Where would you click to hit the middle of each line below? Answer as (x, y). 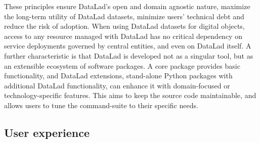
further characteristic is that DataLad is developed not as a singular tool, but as (129, 55)
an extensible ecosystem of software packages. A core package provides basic (122, 65)
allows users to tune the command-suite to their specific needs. (101, 105)
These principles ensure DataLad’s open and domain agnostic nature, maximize (127, 6)
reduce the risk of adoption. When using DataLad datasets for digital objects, (124, 26)
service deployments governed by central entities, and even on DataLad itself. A (128, 46)
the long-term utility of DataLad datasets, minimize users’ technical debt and (124, 16)
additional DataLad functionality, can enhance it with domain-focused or (117, 85)
